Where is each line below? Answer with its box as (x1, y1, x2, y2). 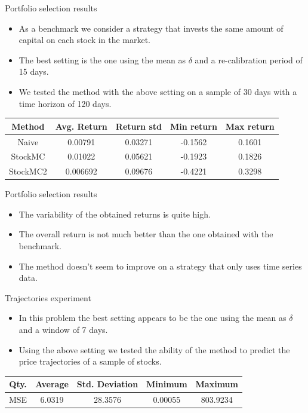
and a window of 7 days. (19, 323, 108, 336)
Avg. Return (55, 120, 107, 132)
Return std (115, 120, 162, 132)
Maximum (195, 378, 238, 390)
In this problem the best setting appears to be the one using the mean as (19, 311, 287, 324)
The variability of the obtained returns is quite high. (19, 207, 211, 220)
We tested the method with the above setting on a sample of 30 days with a (19, 85, 297, 97)
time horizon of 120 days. (19, 97, 112, 109)
